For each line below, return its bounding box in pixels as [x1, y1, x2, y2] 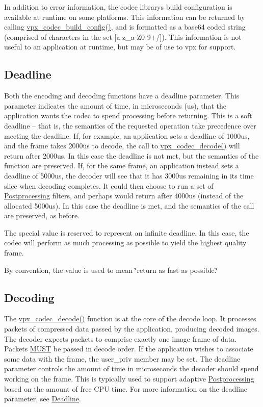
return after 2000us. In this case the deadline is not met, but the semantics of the [4, 150, 259, 161]
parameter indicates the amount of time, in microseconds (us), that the [4, 100, 226, 111]
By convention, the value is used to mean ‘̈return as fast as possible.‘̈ [4, 264, 218, 275]
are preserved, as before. [4, 210, 80, 221]
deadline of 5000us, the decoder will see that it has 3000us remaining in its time [4, 170, 254, 181]
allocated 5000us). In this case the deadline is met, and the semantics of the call [4, 200, 254, 211]
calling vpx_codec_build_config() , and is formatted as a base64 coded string [4, 21, 246, 32]
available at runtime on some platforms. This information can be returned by [4, 11, 245, 22]
